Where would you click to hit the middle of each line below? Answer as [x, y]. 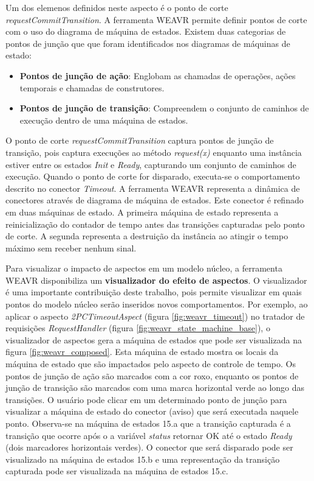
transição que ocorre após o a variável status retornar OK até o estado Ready [149, 435]
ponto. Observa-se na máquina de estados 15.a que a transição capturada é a [148, 423]
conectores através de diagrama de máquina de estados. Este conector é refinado [155, 200]
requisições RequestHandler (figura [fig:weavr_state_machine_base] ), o [138, 328]
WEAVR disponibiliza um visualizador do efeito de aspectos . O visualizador [156, 280]
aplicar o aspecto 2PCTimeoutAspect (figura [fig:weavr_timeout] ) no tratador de [155, 316]
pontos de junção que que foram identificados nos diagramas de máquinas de [148, 43]
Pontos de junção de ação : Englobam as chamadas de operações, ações [158, 75]
